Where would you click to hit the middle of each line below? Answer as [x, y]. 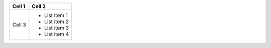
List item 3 [57, 28]
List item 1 [56, 15]
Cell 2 [39, 6]
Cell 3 [19, 25]
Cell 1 [19, 6]
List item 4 [57, 34]
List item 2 [57, 21]
